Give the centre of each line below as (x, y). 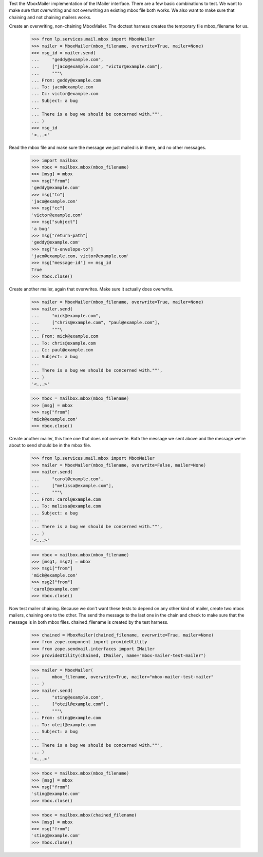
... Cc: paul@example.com (62, 350)
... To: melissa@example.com (66, 506)
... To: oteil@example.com (64, 724)
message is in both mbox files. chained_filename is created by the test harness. (89, 622)
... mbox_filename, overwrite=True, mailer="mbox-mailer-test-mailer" (123, 677)
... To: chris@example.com (64, 343)
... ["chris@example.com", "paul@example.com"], (96, 323)
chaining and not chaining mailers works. (50, 17)
